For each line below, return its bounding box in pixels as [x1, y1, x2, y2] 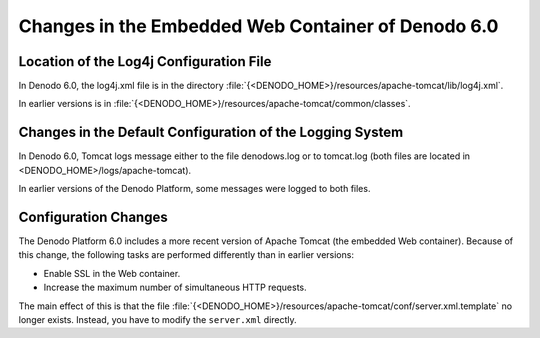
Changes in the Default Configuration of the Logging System [18, 124, 404, 141]
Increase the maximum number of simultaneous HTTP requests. [43, 281, 307, 294]
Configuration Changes [18, 208, 169, 225]
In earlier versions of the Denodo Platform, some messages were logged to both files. [18, 183, 371, 195]
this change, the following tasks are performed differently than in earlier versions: [18, 249, 355, 261]
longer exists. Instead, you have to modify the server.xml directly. [18, 314, 297, 325]
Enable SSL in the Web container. [43, 267, 181, 279]
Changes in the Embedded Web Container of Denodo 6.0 [18, 15, 499, 37]
